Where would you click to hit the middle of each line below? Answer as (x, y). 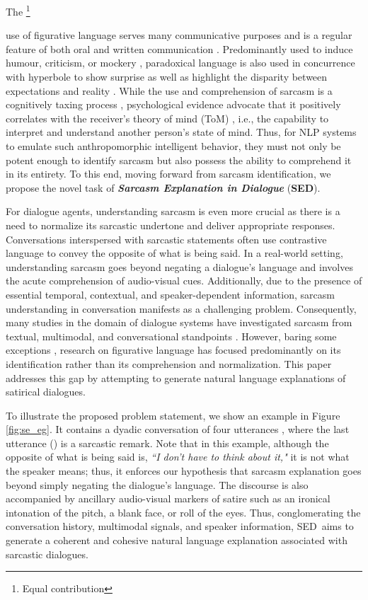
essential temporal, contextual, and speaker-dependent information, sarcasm (170, 294)
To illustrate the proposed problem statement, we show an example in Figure (173, 415)
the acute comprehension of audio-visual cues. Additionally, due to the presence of (184, 281)
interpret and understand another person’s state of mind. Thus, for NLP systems (181, 132)
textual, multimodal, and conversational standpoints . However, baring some (171, 336)
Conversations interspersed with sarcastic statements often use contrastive (166, 239)
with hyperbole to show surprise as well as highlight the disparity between (167, 77)
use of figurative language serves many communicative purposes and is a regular (179, 35)
